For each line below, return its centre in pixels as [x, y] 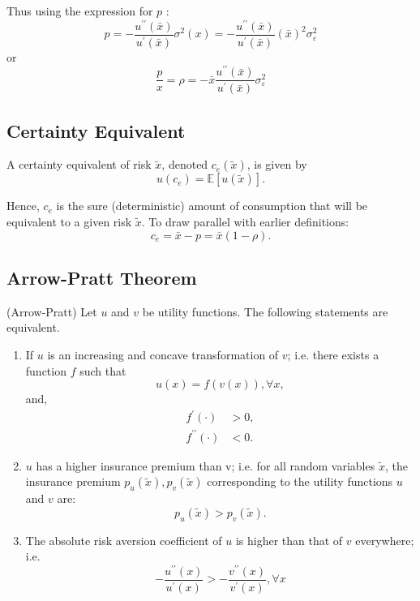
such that [103, 370]
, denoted [185, 164]
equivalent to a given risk [69, 222]
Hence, [23, 206]
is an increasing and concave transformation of [163, 354]
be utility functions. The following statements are [265, 311]
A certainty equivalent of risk [79, 164]
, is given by [277, 164]
